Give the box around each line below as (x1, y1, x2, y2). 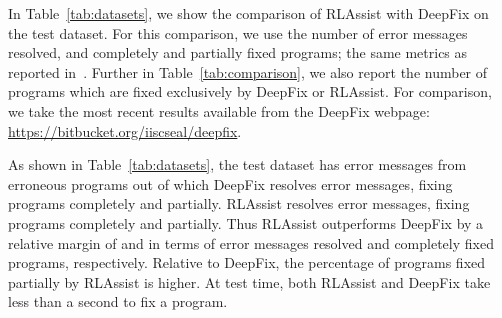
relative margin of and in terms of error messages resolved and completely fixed (8, 232, 494, 253)
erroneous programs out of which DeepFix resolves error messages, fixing (8, 173, 453, 194)
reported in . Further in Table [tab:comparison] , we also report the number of (8, 61, 488, 82)
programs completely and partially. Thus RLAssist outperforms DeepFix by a (8, 212, 484, 233)
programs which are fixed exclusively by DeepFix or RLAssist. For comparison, (8, 81, 492, 102)
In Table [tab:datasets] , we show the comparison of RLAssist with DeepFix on (8, 3, 489, 23)
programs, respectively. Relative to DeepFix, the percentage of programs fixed (8, 252, 486, 273)
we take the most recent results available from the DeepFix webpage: (8, 100, 430, 121)
